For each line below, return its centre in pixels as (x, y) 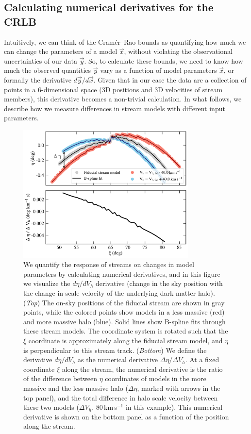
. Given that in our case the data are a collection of (170, 79)
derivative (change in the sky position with (159, 283)
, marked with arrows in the (179, 388)
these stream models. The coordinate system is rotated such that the (126, 331)
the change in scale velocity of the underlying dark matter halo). (119, 292)
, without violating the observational (178, 51)
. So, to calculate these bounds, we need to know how (164, 60)
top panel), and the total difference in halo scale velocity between (121, 397)
